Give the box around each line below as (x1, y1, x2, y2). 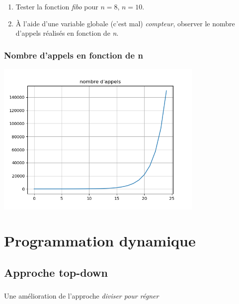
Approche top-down (4, 264, 108, 280)
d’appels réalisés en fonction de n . (15, 28, 119, 38)
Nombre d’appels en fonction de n (4, 49, 143, 61)
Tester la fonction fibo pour (15, 1, 98, 11)
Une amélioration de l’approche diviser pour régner (4, 291, 159, 301)
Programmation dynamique (4, 231, 196, 251)
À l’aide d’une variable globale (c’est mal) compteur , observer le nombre (15, 18, 235, 28)
